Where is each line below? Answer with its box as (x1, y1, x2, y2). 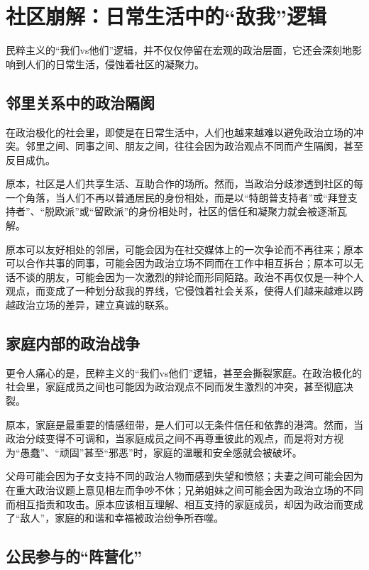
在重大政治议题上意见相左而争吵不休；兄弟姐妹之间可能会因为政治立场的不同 (6, 483, 363, 497)
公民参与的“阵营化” (6, 545, 142, 567)
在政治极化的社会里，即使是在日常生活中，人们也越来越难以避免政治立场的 (6, 124, 353, 139)
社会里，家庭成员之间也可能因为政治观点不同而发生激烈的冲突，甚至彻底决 (6, 379, 353, 394)
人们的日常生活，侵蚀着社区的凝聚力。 (25, 56, 204, 71)
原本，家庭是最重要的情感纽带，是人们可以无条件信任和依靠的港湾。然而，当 (6, 417, 363, 432)
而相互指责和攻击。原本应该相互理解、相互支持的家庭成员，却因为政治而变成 (6, 496, 363, 511)
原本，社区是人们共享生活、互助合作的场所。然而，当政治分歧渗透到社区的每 (6, 176, 363, 191)
